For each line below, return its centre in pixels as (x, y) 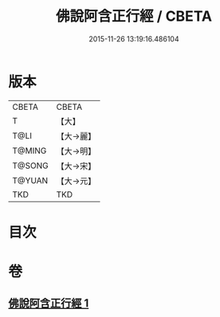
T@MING (29, 151)
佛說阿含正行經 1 (49, 303)
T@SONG (31, 166)
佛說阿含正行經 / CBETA (134, 16)
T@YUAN (30, 180)
